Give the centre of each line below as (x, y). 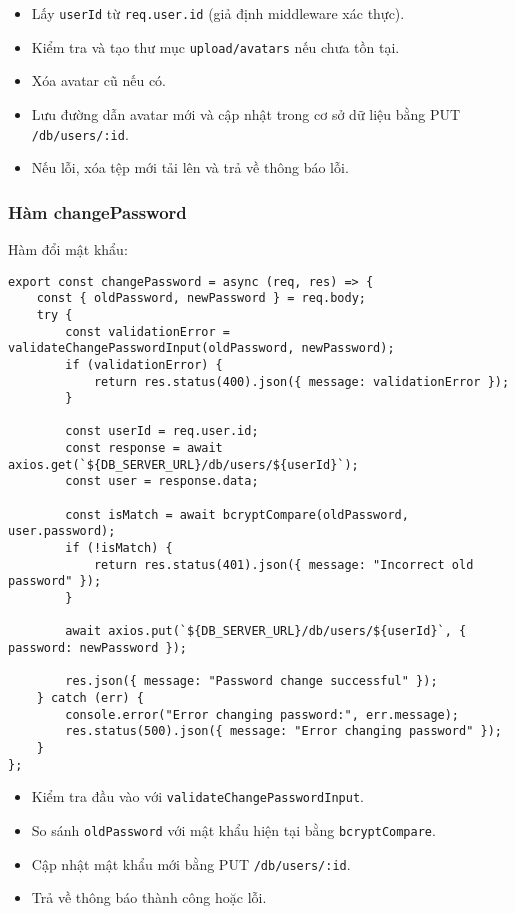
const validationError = (147, 331)
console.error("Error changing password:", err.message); (262, 714)
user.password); (62, 531)
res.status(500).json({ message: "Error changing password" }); (283, 731)
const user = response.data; (162, 481)
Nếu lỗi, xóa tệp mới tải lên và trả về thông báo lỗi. (190, 167)
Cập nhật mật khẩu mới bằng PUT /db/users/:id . (191, 863)
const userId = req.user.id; (162, 431)
